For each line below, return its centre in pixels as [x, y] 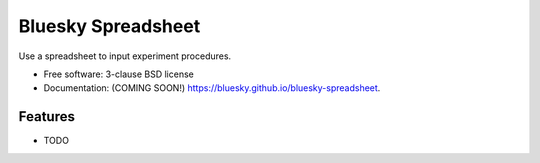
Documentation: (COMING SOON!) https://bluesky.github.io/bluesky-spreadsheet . [212, 88]
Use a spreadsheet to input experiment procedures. [125, 56]
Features [46, 116]
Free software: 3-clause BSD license [118, 74]
